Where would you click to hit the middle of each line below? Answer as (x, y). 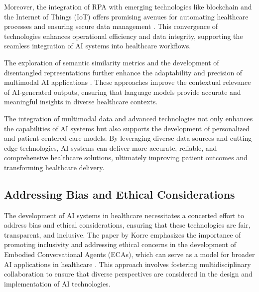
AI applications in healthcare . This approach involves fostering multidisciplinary (128, 264)
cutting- (242, 138)
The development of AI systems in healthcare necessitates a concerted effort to (124, 215)
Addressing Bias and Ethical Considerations (120, 194)
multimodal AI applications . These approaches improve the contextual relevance (128, 82)
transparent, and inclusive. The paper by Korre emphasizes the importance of (123, 234)
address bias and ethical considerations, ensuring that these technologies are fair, (127, 225)
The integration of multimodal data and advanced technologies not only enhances (129, 118)
